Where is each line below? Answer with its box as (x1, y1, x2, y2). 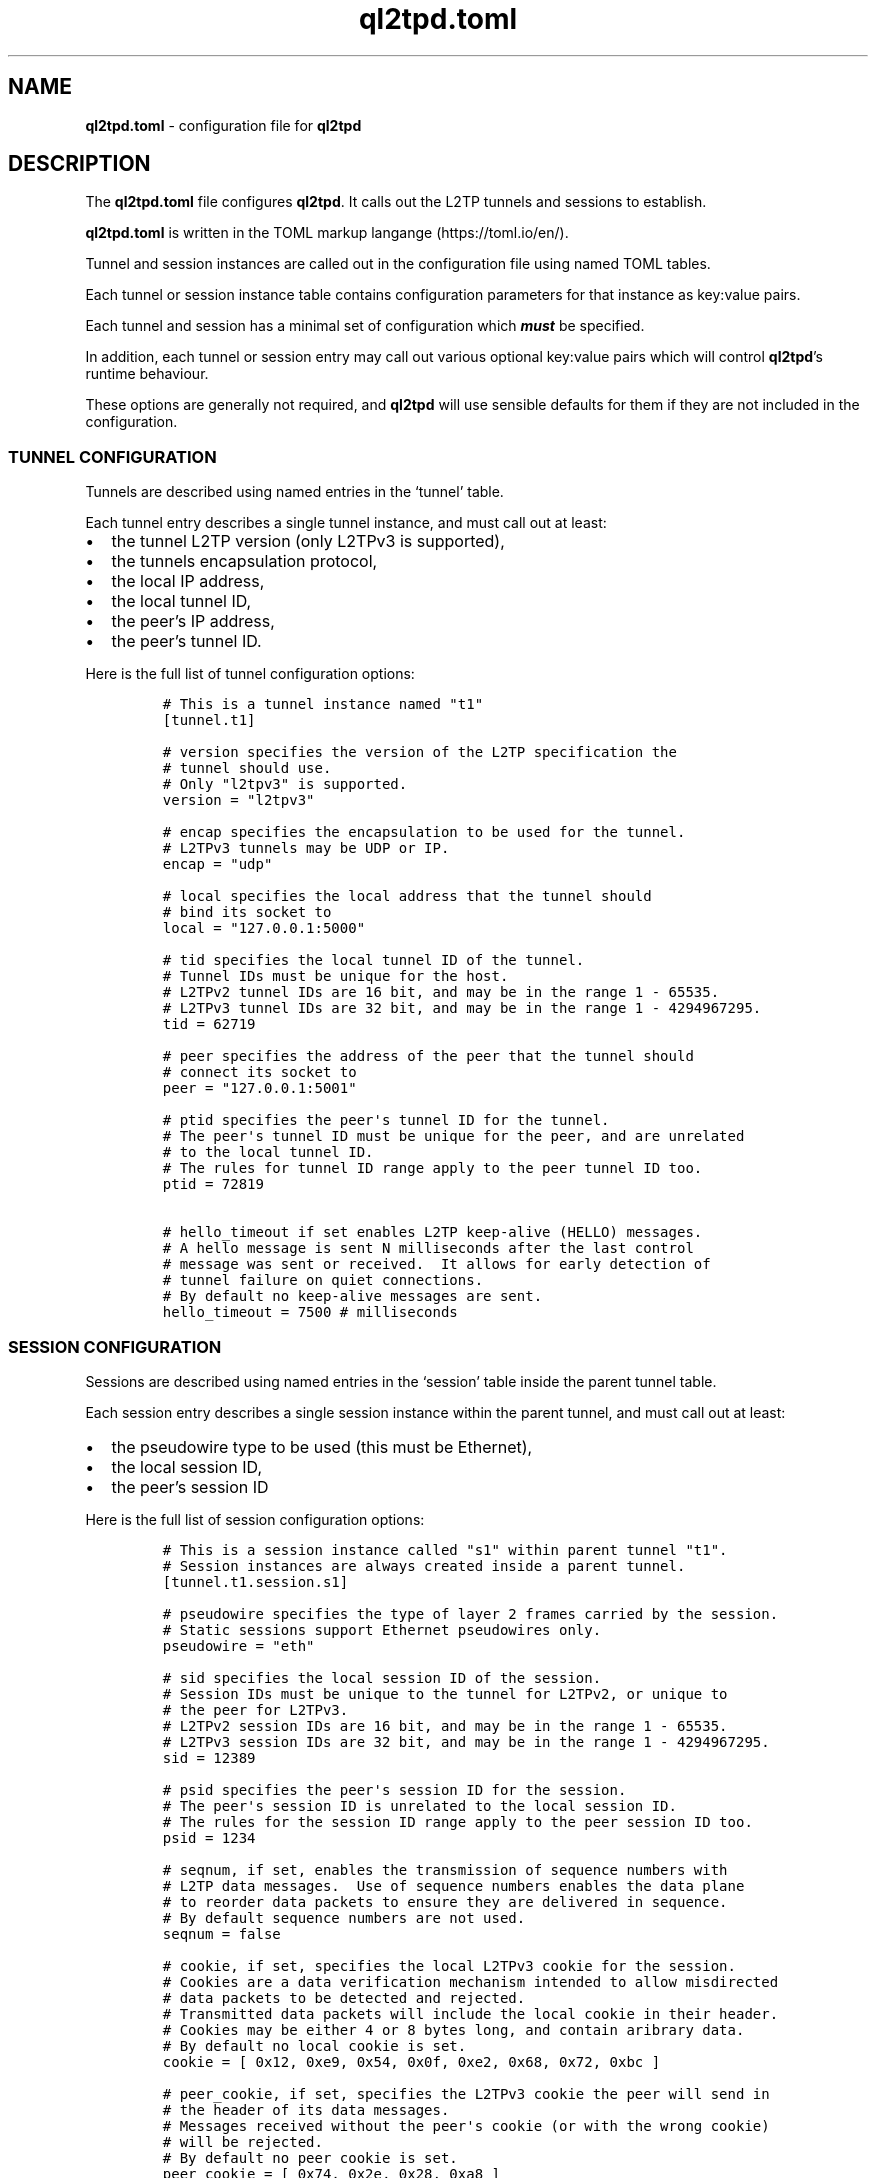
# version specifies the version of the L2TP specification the (162, 744, 677, 761)
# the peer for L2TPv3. (162, 1701, 349, 1718)
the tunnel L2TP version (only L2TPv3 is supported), (111, 531, 505, 552)
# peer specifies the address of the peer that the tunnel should (162, 1048, 694, 1065)
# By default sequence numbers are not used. (162, 1909, 526, 1926)
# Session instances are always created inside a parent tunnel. (162, 1557, 686, 1574)
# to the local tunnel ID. (162, 1144, 374, 1161)
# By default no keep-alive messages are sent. (162, 1288, 543, 1305)
